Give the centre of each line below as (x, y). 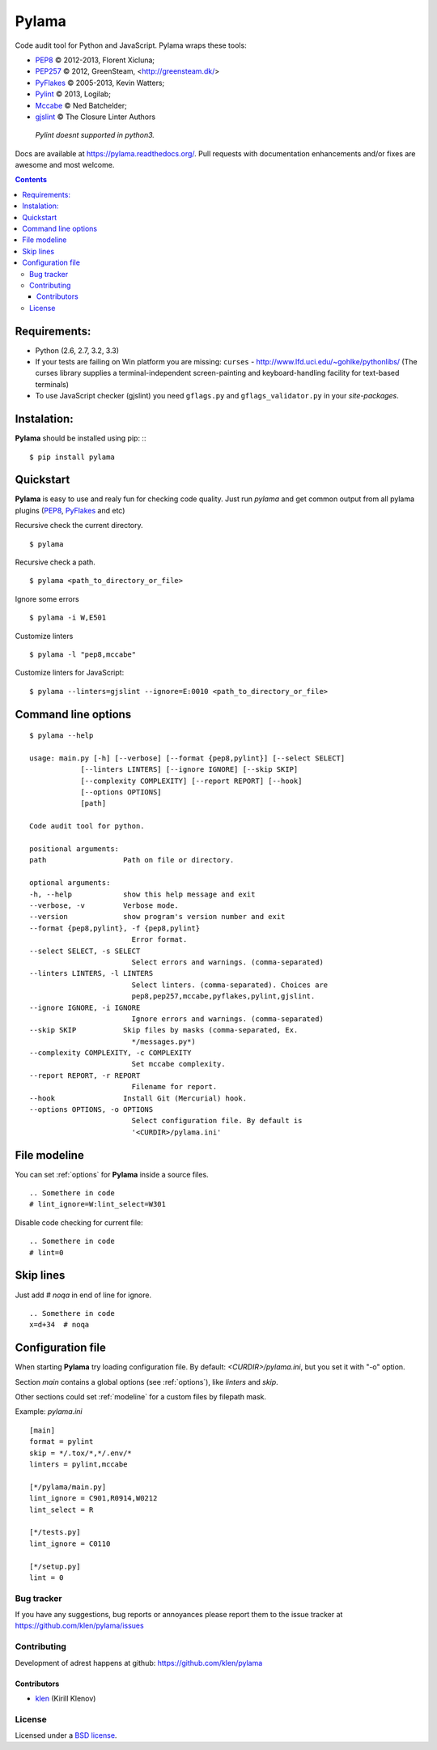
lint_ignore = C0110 (70, 1543)
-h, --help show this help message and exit (142, 894)
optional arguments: (70, 883)
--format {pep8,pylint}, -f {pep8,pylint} (115, 928)
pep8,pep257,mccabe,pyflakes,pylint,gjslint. (223, 996)
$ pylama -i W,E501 (68, 618)
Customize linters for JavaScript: (70, 673)
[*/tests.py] (55, 1532)
